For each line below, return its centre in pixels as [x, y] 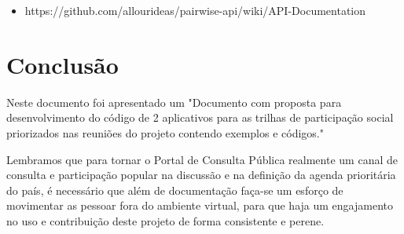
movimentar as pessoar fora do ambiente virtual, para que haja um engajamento [200, 205]
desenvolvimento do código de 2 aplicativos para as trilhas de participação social [200, 117]
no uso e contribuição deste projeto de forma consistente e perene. [165, 220]
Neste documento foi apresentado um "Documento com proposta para [174, 102]
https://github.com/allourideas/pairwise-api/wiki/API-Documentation [195, 10]
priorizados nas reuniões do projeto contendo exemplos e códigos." [165, 132]
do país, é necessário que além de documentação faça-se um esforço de [175, 190]
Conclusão [62, 64]
